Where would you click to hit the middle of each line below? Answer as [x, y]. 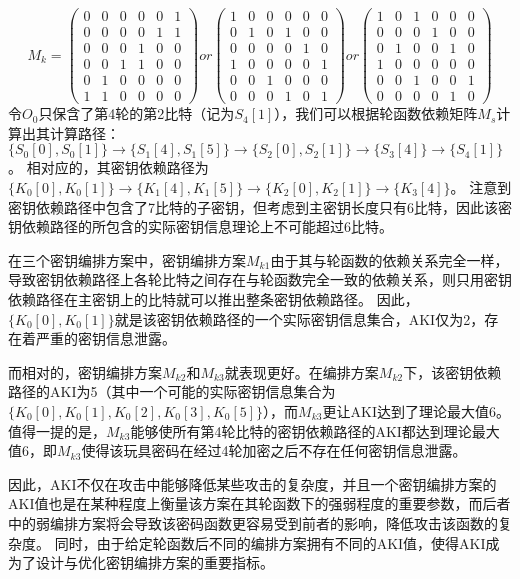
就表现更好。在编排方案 [301, 371]
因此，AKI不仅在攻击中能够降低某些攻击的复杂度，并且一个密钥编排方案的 [252, 483]
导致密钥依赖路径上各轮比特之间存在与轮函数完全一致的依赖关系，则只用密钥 [260, 279]
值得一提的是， [57, 430]
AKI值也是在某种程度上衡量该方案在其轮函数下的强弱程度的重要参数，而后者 [259, 503]
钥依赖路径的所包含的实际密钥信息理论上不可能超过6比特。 [200, 226]
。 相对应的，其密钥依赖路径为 [108, 167]
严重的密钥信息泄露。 [105, 338]
